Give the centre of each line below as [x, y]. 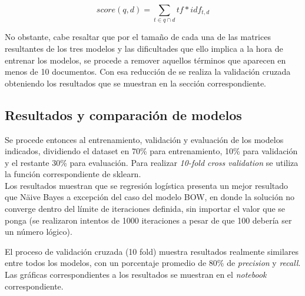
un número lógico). [39, 232]
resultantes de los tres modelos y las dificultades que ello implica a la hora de [144, 48]
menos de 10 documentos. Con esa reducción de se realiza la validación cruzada [148, 71]
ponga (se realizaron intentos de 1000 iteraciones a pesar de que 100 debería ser [148, 220]
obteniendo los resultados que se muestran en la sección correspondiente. [135, 83]
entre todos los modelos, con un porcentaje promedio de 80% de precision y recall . [153, 263]
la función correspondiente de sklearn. [73, 174]
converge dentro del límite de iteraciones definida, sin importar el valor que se [145, 209]
